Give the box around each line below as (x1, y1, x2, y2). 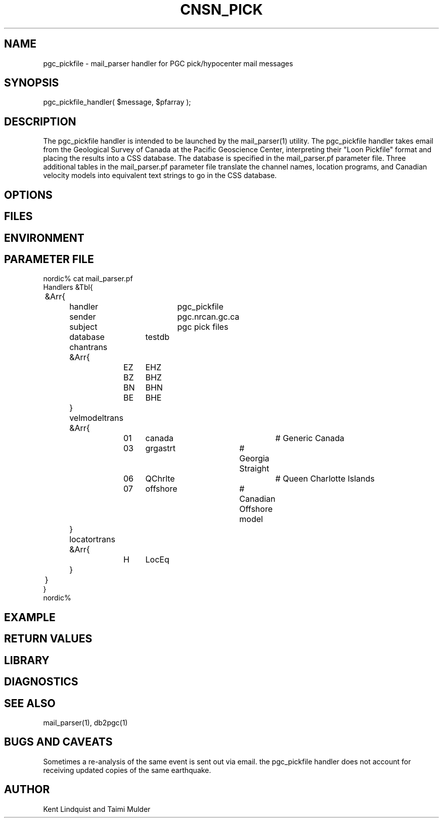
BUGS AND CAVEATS (4, 736, 113, 749)
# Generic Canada (275, 433, 344, 444)
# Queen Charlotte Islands (275, 473, 375, 484)
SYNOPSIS (4, 76, 59, 90)
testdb (145, 332, 170, 342)
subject (69, 322, 98, 332)
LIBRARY (4, 654, 50, 667)
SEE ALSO (4, 697, 56, 710)
